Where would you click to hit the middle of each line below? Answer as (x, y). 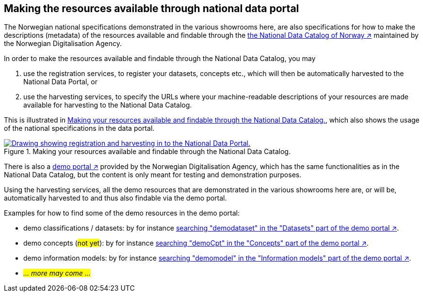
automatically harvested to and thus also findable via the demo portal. (115, 198)
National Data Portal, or (60, 82)
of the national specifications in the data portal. (79, 128)
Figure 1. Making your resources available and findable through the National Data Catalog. (147, 152)
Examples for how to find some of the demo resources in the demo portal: (122, 213)
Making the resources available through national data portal (152, 8)
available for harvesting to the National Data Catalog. (108, 105)
